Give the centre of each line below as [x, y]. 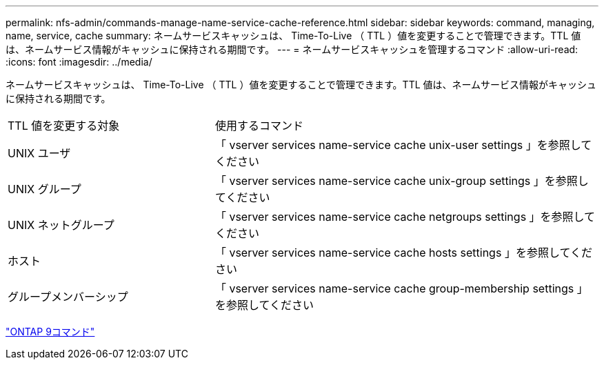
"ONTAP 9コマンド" [50, 332]
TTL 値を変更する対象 [64, 126]
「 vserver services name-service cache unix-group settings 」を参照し [402, 181]
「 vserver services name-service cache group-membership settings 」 [401, 288]
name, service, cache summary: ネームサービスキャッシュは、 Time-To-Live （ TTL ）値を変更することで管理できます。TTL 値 [293, 36]
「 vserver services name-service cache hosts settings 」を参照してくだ [403, 253]
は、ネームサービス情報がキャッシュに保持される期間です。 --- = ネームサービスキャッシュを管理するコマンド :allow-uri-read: [292, 49]
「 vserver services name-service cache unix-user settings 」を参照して [403, 145]
